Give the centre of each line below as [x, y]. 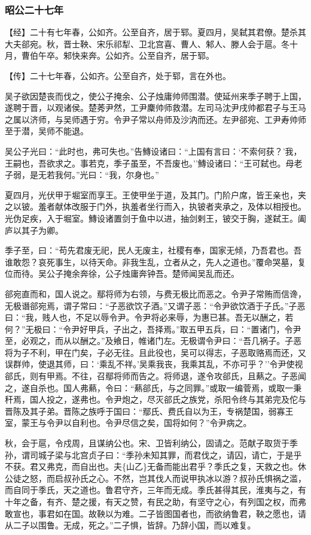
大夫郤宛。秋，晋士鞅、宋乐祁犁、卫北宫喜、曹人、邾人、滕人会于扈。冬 [147, 43]
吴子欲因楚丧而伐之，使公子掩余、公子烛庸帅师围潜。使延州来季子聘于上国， [155, 96]
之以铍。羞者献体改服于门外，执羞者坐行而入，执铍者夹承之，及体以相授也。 [155, 206]
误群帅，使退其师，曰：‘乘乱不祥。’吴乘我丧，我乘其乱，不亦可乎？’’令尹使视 [154, 364]
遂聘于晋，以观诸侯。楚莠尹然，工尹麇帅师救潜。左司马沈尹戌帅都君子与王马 [155, 108]
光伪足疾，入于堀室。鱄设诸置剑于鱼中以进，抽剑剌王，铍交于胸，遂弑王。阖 [155, 218]
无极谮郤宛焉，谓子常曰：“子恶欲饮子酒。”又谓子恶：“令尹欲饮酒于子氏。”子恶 [155, 305]
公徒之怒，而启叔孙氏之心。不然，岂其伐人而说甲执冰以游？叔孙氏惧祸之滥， [155, 478]
